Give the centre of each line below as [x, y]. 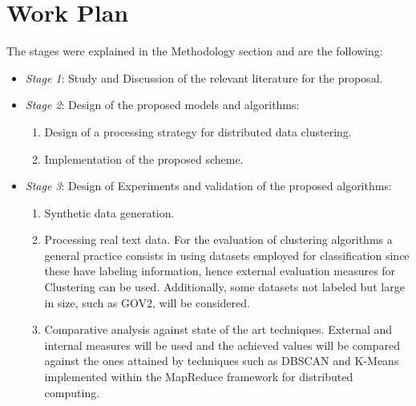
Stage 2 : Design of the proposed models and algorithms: [162, 105]
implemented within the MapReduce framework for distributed [199, 377]
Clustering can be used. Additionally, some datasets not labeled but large [224, 287]
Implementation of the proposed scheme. [144, 158]
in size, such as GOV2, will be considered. [147, 302]
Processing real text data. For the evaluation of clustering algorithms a [218, 240]
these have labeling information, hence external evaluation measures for [220, 271]
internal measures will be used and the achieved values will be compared [222, 345]
